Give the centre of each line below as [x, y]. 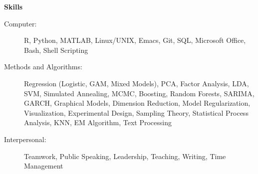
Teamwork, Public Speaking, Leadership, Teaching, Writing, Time [125, 156]
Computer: [20, 23]
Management [44, 166]
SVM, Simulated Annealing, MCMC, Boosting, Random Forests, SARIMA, [139, 93]
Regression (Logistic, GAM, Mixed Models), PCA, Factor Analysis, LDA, [136, 83]
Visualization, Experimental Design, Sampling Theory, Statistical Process [136, 112]
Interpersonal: [25, 139]
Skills [13, 6]
